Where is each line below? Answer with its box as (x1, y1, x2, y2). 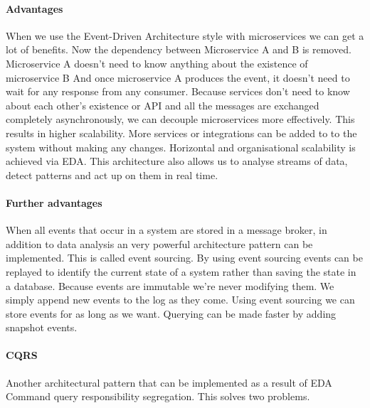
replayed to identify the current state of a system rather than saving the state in (6, 264, 356, 279)
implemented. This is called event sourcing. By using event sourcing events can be (6, 250, 363, 265)
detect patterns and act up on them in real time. (6, 167, 218, 182)
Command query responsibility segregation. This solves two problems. (6, 389, 310, 404)
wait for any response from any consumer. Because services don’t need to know (6, 84, 350, 99)
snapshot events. (6, 320, 78, 335)
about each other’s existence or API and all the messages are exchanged (6, 97, 319, 112)
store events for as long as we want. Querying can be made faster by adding (6, 306, 337, 321)
